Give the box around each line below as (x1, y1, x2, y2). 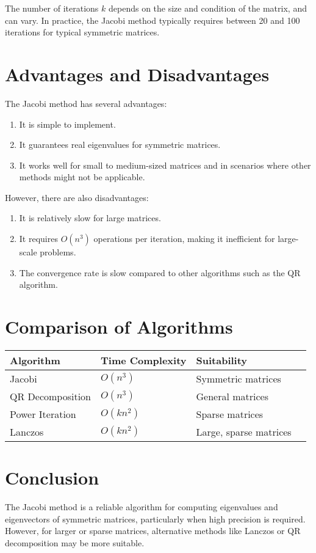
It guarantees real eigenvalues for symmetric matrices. (19, 138, 221, 151)
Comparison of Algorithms (5, 314, 233, 339)
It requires (19, 232, 58, 245)
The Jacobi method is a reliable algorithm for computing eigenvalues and (5, 500, 278, 513)
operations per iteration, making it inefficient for (93, 232, 275, 245)
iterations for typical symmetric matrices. (5, 26, 160, 38)
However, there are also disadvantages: (5, 191, 149, 203)
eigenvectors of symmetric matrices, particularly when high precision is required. (5, 512, 306, 525)
